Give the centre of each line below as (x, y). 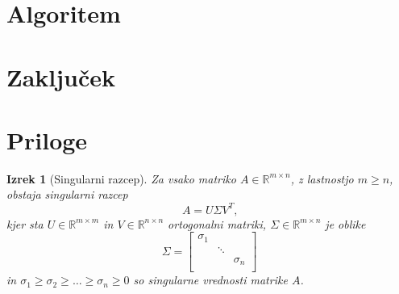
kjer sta (25, 223)
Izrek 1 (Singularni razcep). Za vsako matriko (121, 178)
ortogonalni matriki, (217, 223)
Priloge (47, 139)
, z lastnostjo (322, 178)
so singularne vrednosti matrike (210, 280)
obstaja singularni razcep (67, 194)
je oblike (345, 223)
